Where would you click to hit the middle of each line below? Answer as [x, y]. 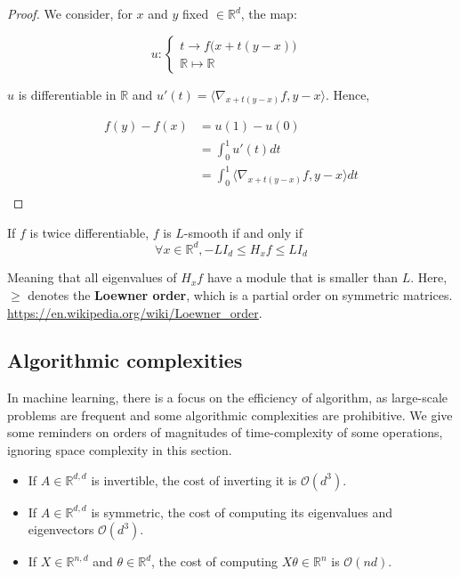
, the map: [269, 13]
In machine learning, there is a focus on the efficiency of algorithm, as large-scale [228, 398]
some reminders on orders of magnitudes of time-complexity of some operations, [225, 432]
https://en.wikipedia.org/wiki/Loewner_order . [135, 312]
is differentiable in [67, 94]
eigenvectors [61, 529]
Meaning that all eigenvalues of [92, 277]
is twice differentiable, [89, 232]
